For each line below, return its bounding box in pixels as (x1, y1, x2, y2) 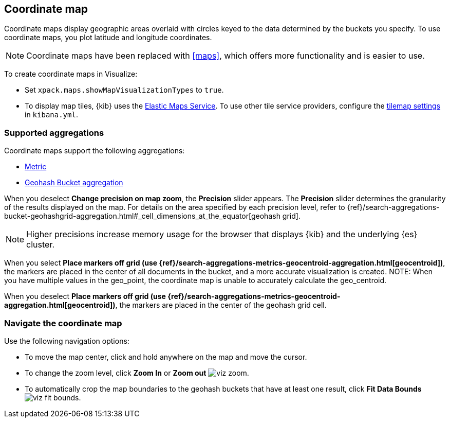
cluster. (26, 239, 55, 250)
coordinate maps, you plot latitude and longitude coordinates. (4, 33, 212, 42)
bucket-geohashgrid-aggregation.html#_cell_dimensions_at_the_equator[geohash (4, 212, 280, 221)
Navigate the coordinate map (4, 318, 122, 328)
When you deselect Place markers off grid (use (4, 292, 166, 301)
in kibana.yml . (25, 110, 78, 119)
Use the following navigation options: (4, 336, 129, 345)
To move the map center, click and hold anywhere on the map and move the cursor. (25, 352, 307, 361)
